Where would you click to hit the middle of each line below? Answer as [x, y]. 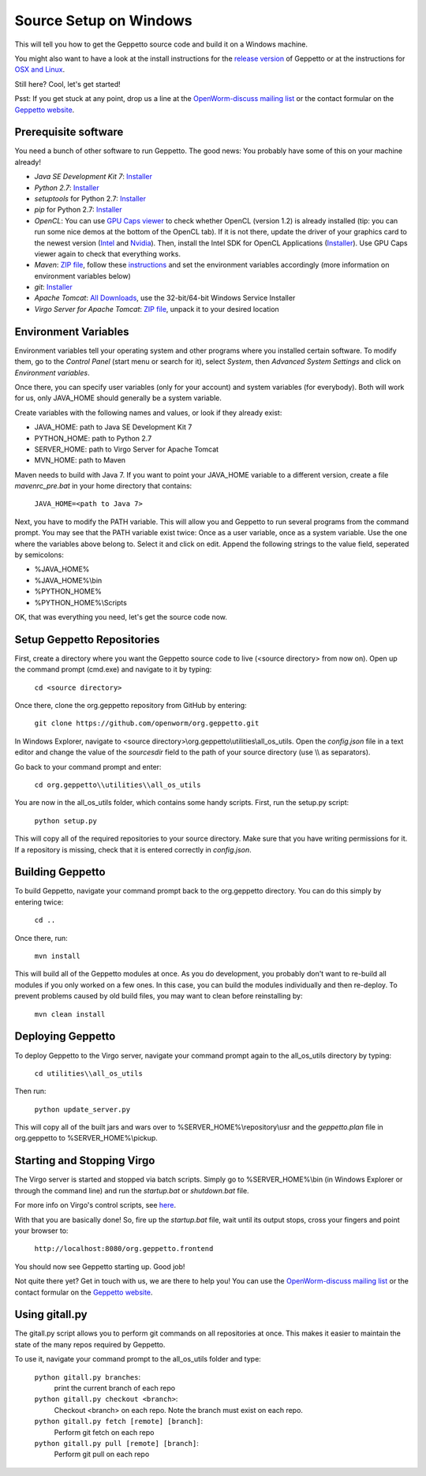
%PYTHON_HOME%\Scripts [81, 602]
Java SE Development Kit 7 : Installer [93, 177]
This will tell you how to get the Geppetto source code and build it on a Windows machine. [161, 44]
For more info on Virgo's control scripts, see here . [95, 1205]
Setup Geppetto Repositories [87, 639]
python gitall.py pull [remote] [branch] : [116, 1443]
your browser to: [41, 1231]
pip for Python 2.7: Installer [78, 210]
